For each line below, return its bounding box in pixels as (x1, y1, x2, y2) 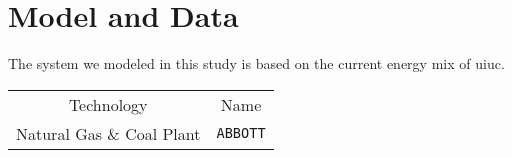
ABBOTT (216, 125, 266, 142)
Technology (68, 92, 148, 116)
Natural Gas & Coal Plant (16, 121, 201, 145)
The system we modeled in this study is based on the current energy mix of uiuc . (8, 53, 505, 74)
